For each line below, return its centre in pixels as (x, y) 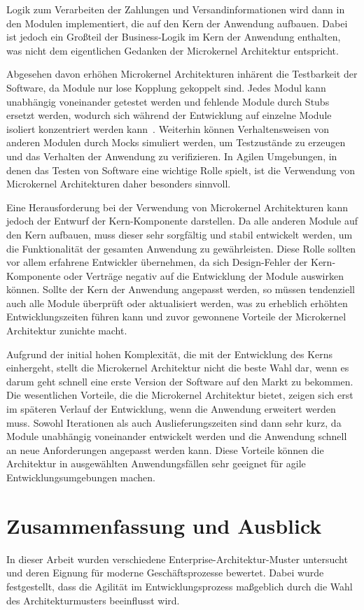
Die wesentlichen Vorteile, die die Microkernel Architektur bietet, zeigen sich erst (180, 395)
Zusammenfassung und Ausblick (164, 525)
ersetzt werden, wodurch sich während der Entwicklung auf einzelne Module (169, 115)
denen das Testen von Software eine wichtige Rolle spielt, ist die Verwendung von (181, 170)
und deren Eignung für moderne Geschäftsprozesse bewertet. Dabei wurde (165, 573)
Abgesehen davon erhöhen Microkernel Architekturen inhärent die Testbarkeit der (182, 74)
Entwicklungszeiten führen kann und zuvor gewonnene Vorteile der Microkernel (176, 317)
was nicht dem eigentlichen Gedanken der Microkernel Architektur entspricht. (173, 50)
